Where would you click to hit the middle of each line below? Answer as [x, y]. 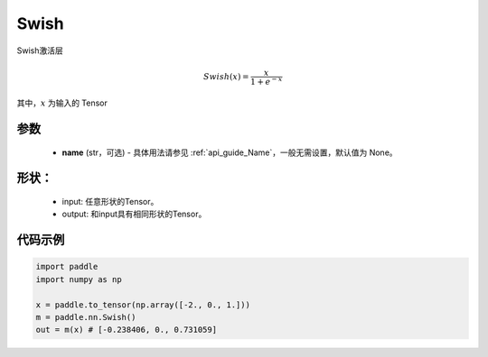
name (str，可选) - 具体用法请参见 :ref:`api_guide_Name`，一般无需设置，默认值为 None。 [230, 152]
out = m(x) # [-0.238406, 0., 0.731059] [126, 330]
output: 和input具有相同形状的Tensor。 [134, 214]
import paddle [67, 267]
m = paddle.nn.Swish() [86, 317]
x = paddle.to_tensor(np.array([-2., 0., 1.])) [143, 305]
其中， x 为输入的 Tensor [62, 103]
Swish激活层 [40, 50]
